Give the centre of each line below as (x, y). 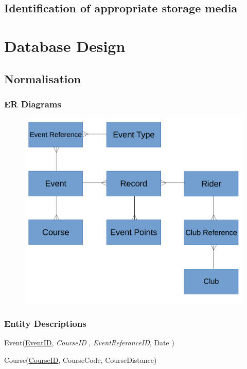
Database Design (65, 45)
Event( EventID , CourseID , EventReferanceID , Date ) (89, 343)
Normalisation (43, 78)
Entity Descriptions (45, 323)
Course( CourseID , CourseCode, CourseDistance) (81, 359)
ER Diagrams (33, 104)
